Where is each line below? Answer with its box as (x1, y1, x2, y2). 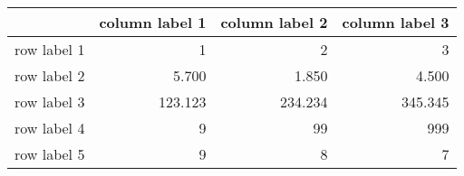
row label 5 (14, 144, 85, 164)
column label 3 (342, 12, 449, 32)
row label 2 (14, 65, 85, 86)
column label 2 (220, 12, 328, 32)
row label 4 (14, 117, 85, 138)
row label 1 (14, 39, 85, 60)
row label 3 (14, 91, 85, 112)
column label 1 (99, 12, 207, 32)
